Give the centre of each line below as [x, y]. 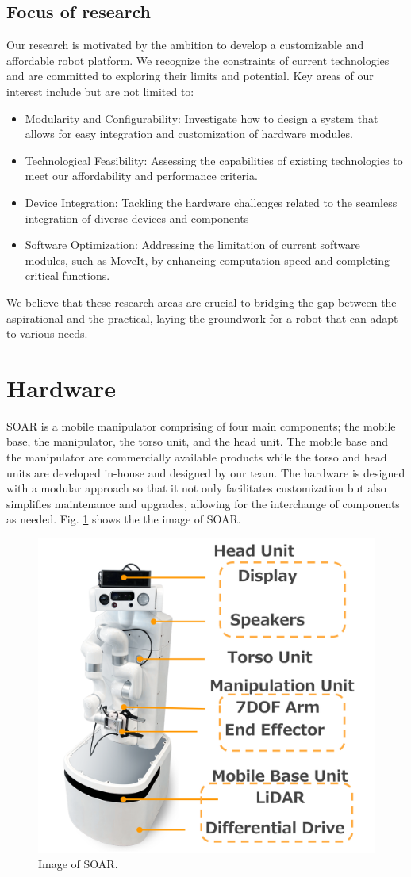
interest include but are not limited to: [100, 91]
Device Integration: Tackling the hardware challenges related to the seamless [211, 202]
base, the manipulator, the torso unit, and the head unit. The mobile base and [198, 441]
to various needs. [47, 333]
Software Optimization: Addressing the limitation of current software [192, 245]
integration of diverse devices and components [137, 218]
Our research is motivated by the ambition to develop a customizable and [185, 45]
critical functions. [67, 276]
